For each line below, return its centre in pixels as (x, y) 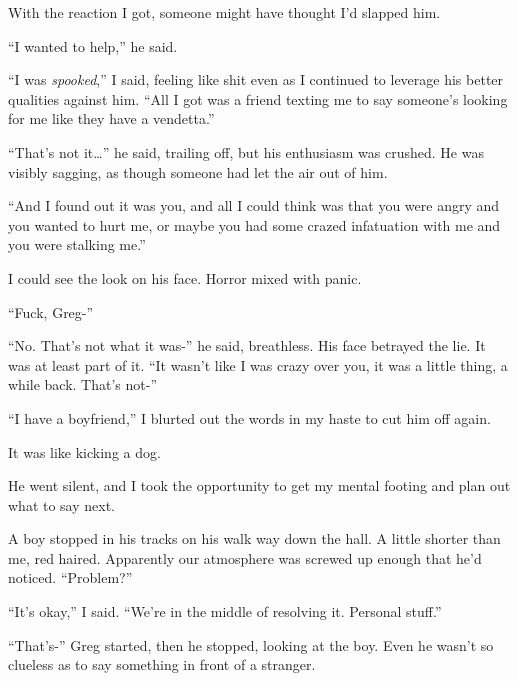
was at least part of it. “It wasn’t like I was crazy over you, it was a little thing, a (258, 364)
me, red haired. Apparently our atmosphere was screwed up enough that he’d (245, 557)
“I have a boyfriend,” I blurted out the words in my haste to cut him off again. (249, 417)
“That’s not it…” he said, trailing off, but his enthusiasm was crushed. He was (246, 151)
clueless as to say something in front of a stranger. (162, 664)
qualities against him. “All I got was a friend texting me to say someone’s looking (258, 98)
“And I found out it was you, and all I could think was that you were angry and (254, 205)
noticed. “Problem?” (70, 577)
